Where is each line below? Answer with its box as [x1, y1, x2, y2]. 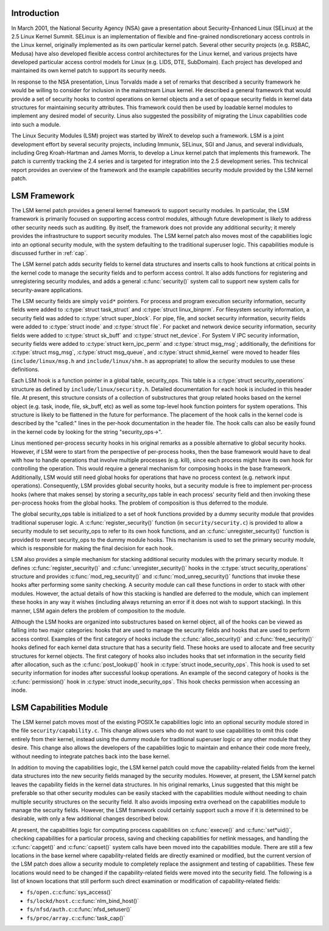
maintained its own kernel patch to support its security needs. [11, 67, 167, 74]
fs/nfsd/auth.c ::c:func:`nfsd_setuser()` [26, 906, 132, 913]
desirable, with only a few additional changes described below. [11, 815, 169, 822]
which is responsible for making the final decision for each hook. [11, 544, 174, 552]
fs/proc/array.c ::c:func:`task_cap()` [26, 914, 126, 921]
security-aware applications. [11, 286, 83, 293]
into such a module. [11, 121, 61, 128]
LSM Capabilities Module [11, 702, 108, 713]
